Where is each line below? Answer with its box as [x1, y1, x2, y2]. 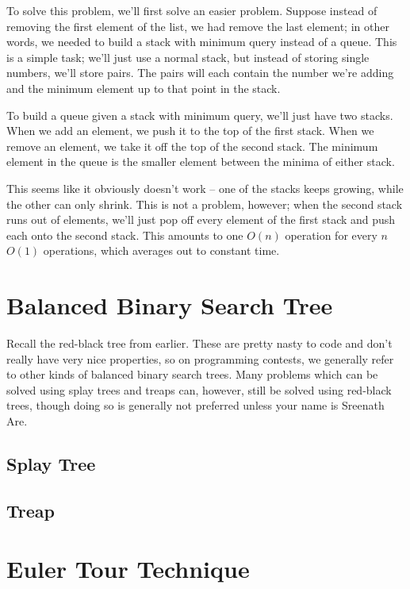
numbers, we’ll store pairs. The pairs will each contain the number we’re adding [6, 64, 394, 81]
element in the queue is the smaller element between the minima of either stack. [6, 153, 395, 170]
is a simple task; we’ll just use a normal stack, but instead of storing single [6, 48, 370, 65]
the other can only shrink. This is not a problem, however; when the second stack [6, 195, 403, 212]
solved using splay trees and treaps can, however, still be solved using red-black [6, 381, 392, 398]
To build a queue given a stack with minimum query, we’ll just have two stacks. [6, 106, 393, 123]
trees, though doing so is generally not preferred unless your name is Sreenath [6, 397, 385, 414]
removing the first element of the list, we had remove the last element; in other [6, 17, 389, 34]
